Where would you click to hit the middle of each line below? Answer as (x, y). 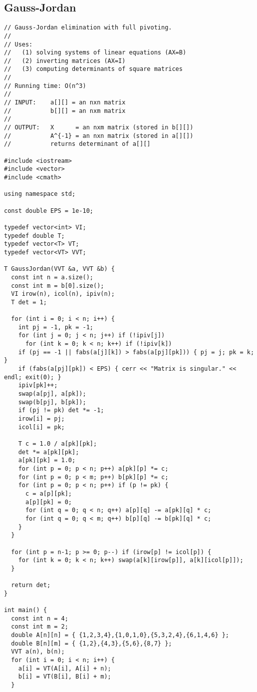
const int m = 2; (40, 627)
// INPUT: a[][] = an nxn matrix (65, 103)
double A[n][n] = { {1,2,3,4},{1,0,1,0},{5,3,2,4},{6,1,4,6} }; (120, 635)
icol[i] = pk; (41, 427)
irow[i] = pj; (41, 419)
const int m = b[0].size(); (58, 286)
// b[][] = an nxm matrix (65, 111)
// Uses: (18, 44)
